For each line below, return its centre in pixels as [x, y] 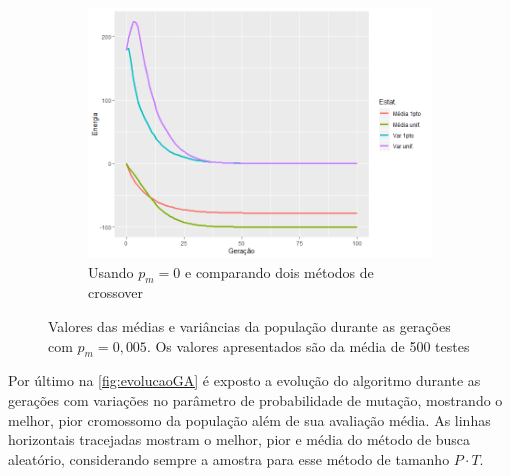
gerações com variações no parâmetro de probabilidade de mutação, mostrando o [255, 400]
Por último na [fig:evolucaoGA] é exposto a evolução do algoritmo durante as [244, 380]
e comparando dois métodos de [279, 271]
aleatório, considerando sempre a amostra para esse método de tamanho [229, 458]
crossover [116, 292]
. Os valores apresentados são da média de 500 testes [308, 345]
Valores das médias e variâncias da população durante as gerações [249, 326]
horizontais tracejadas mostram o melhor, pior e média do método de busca [239, 439]
